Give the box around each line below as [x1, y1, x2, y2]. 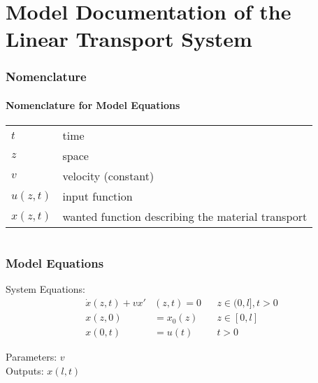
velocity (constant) [62, 168, 154, 185]
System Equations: [6, 282, 85, 296]
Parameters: [6, 349, 57, 364]
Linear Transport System [6, 24, 252, 53]
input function [62, 188, 133, 205]
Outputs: [6, 363, 44, 377]
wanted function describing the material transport [62, 208, 308, 225]
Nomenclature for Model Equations [6, 98, 180, 112]
